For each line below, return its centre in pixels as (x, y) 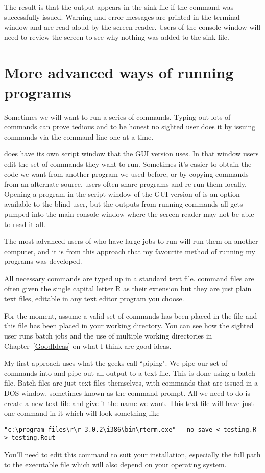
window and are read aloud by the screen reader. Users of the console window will (132, 27)
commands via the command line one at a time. (79, 136)
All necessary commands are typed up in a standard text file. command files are (129, 278)
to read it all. (25, 224)
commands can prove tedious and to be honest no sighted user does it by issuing (130, 127)
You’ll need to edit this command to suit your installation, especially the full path (132, 454)
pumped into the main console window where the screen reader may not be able (129, 214)
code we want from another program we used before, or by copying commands (126, 174)
